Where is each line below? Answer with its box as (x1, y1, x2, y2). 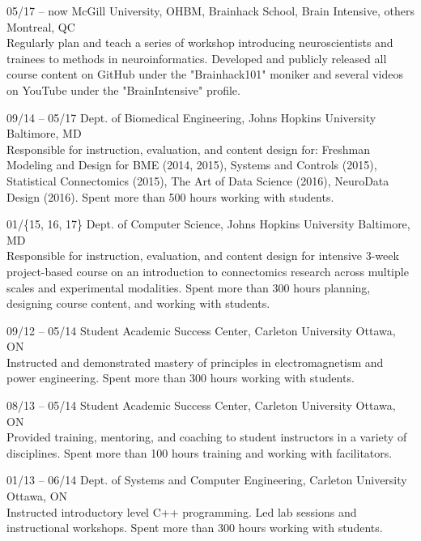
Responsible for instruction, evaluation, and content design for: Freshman (6, 140, 370, 157)
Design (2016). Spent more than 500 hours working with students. (6, 188, 334, 205)
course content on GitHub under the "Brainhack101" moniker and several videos (6, 66, 403, 83)
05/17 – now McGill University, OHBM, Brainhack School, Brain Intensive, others (6, 2, 415, 19)
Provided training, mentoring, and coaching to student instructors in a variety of (6, 428, 407, 445)
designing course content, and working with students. (6, 295, 270, 312)
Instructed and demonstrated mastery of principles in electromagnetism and (6, 353, 384, 370)
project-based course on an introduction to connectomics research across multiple (6, 262, 409, 279)
